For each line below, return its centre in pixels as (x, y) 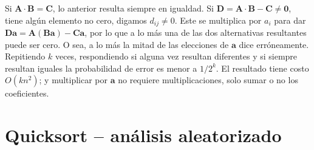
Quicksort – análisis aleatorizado (143, 135)
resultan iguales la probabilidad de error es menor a (101, 68)
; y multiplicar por (73, 80)
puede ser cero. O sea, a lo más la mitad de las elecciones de (117, 44)
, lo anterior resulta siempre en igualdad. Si (133, 8)
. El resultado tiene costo (262, 68)
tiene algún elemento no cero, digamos (76, 20)
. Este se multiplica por (218, 20)
